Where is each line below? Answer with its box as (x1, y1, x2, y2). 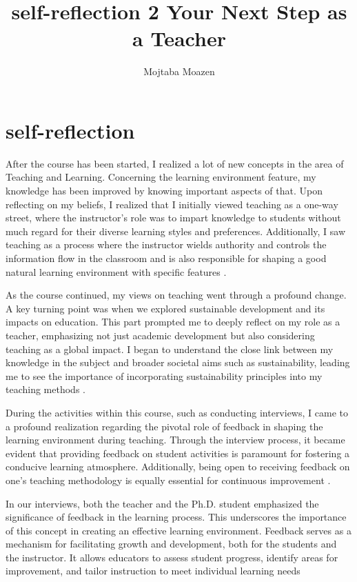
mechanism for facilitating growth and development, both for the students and (6, 536, 337, 551)
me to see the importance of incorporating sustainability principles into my (6, 368, 323, 383)
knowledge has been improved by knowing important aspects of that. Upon (6, 183, 323, 198)
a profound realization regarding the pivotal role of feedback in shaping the (6, 419, 323, 433)
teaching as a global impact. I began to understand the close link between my (6, 341, 334, 356)
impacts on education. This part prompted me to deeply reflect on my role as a (6, 314, 340, 329)
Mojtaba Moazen (143, 64, 215, 79)
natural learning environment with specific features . (6, 264, 227, 279)
